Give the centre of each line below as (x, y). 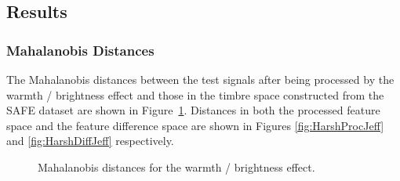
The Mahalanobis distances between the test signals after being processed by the (200, 79)
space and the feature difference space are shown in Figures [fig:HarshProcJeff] (195, 125)
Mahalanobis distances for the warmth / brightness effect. (176, 167)
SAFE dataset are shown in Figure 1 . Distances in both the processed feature (193, 110)
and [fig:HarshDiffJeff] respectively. (90, 141)
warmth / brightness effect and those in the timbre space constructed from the (195, 94)
